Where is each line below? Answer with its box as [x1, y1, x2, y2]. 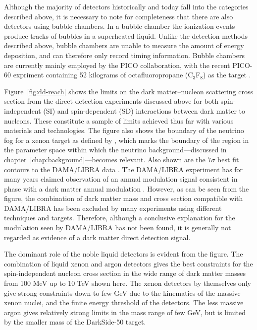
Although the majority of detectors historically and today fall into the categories [4, 1, 249, 11]
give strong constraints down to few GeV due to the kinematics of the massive [4, 287, 241, 298]
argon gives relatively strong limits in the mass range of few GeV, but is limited [4, 307, 246, 317]
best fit [217, 154, 239, 164]
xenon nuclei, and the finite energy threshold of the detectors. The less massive [4, 297, 244, 308]
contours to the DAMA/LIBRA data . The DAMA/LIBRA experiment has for [4, 164, 243, 174]
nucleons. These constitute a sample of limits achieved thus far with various [4, 115, 234, 126]
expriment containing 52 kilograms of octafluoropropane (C [13, 69, 193, 80]
